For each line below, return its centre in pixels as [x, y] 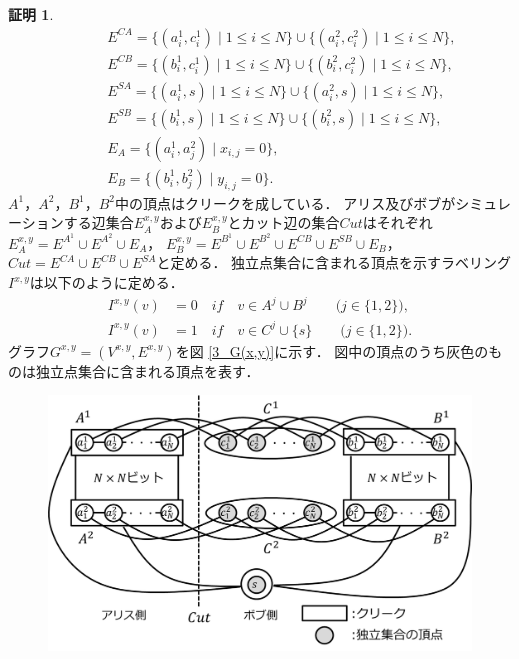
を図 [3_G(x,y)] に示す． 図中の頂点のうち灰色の [332, 350]
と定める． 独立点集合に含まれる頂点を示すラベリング [334, 262]
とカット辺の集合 [283, 222]
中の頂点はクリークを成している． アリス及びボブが [285, 202]
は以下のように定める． [106, 282]
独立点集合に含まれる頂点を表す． [147, 370]
